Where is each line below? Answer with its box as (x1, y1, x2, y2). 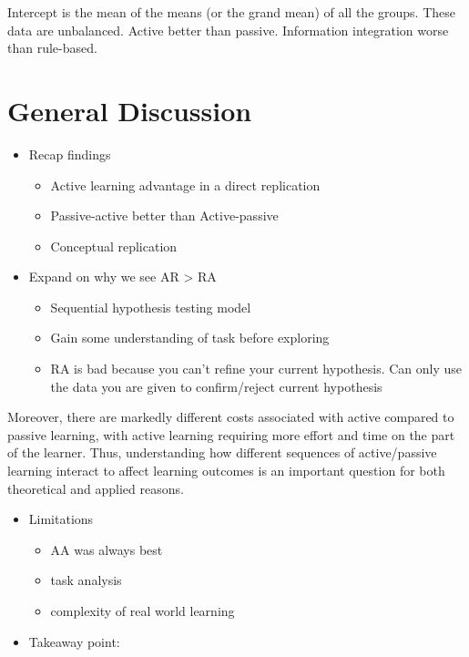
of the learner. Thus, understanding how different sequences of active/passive (7, 443, 437, 462)
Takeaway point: (28, 631, 120, 651)
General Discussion (7, 91, 252, 128)
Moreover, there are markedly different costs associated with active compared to (7, 407, 454, 426)
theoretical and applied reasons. (7, 478, 184, 498)
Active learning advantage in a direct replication (50, 175, 321, 194)
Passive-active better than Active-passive (50, 206, 279, 225)
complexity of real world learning (50, 601, 235, 620)
